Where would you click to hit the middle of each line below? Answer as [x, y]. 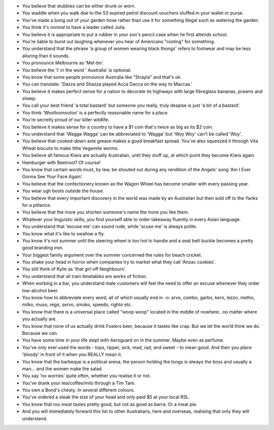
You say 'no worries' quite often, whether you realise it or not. [87, 376]
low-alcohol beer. [40, 290]
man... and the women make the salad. [62, 368]
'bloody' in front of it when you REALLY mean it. [72, 355]
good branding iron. [43, 248]
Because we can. [40, 333]
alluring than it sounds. [46, 55]
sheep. [29, 99]
